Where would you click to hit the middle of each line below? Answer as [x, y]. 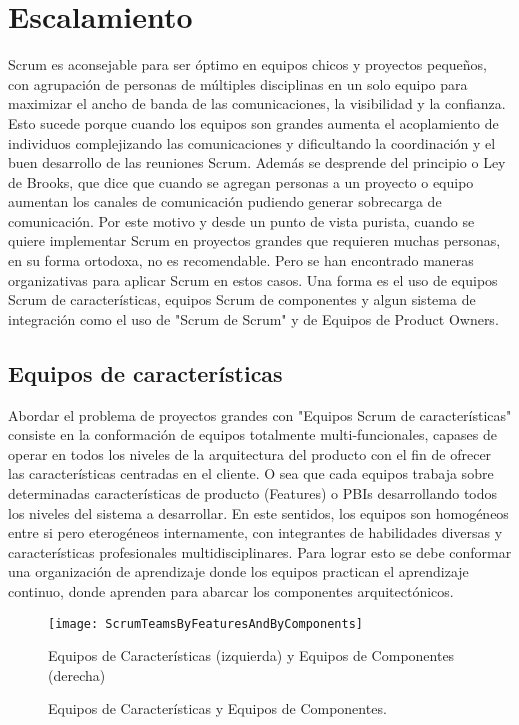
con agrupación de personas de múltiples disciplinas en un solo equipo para [238, 83]
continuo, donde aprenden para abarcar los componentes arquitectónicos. [231, 590]
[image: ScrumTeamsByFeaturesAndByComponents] [205, 623]
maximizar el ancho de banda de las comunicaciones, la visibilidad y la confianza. [257, 103]
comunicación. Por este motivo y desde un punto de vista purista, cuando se [241, 220]
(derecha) [77, 674]
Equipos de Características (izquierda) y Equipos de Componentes [251, 655]
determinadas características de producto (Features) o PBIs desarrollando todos [253, 493]
